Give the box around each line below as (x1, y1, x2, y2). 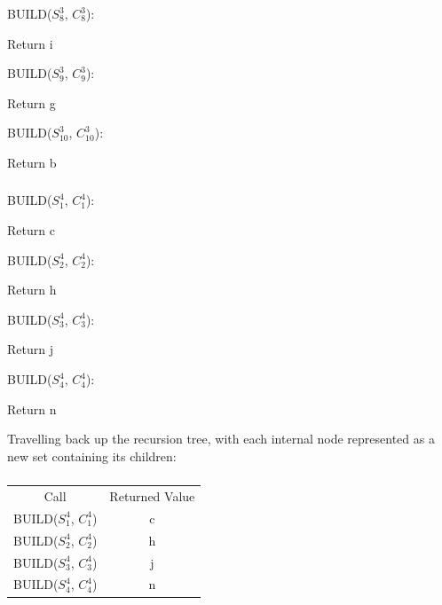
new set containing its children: (7, 446, 177, 465)
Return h (7, 280, 57, 299)
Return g (7, 93, 56, 112)
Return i (7, 34, 53, 52)
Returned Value (109, 487, 195, 506)
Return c (7, 221, 55, 240)
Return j (7, 340, 53, 358)
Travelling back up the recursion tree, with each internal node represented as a (7, 429, 435, 448)
